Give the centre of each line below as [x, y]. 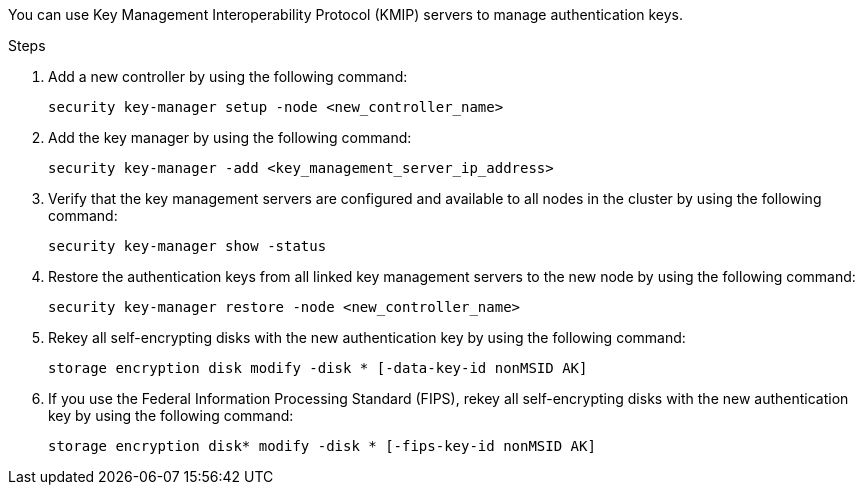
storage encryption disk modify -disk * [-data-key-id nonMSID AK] [318, 368]
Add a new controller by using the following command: [228, 76]
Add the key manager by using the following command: [230, 137]
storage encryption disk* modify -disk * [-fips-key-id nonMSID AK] [322, 446]
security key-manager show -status [187, 246]
